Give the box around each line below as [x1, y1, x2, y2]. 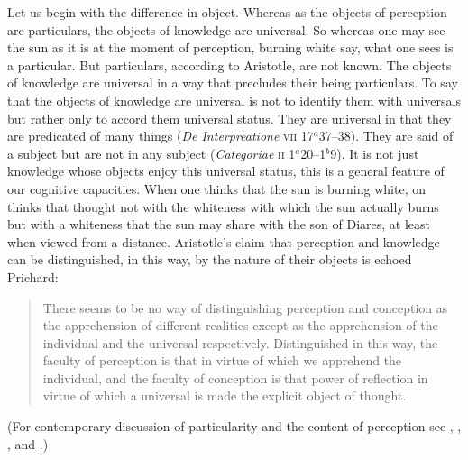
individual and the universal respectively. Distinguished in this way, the [42, 333, 438, 352]
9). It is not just [330, 143, 419, 162]
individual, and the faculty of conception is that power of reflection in [42, 368, 428, 387]
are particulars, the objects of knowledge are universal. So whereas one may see [7, 20, 445, 39]
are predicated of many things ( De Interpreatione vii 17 [7, 126, 314, 145]
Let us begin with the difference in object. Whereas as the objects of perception [7, 3, 447, 21]
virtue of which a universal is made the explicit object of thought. [42, 386, 407, 405]
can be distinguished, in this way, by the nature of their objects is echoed [7, 250, 412, 269]
